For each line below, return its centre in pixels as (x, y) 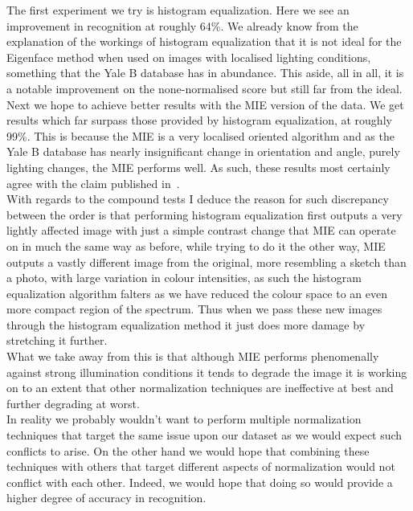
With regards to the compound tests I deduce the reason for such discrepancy (198, 199)
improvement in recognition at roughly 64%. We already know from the (182, 25)
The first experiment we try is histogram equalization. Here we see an (178, 10)
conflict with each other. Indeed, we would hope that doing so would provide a (200, 482)
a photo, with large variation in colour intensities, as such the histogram (184, 278)
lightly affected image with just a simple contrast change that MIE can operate (201, 230)
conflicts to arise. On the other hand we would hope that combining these (188, 450)
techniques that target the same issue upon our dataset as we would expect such (204, 435)
